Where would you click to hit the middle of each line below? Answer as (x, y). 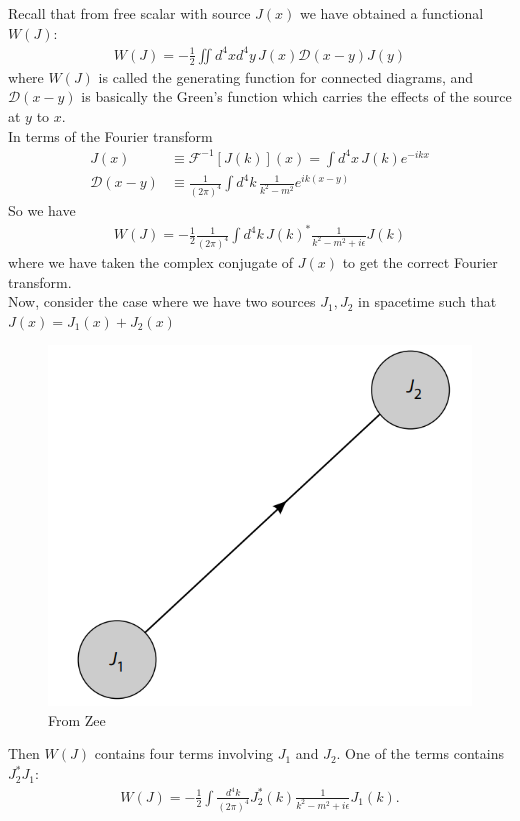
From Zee (77, 719)
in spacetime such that (427, 301)
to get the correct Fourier (420, 262)
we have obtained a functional (391, 13)
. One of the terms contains (420, 753)
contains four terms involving (184, 753)
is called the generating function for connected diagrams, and (286, 76)
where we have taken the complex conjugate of (151, 262)
